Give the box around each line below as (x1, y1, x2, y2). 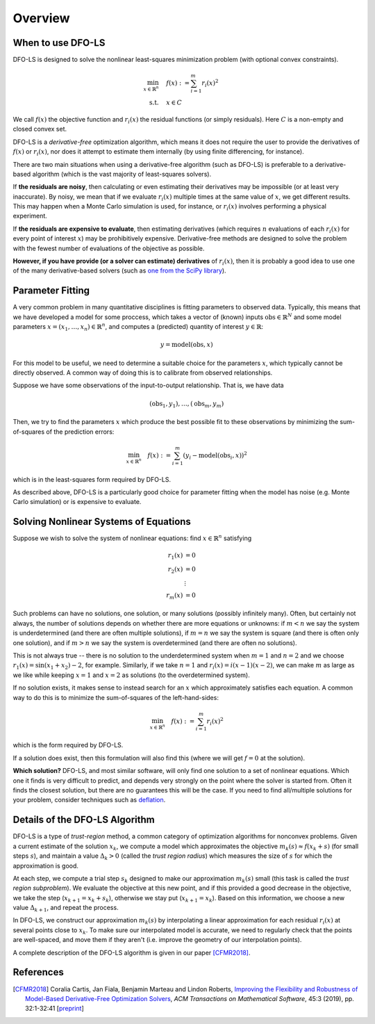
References (12, 966, 64, 978)
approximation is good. (12, 861, 79, 870)
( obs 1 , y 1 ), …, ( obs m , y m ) (149, 400, 224, 409)
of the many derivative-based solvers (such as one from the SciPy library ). (12, 266, 226, 275)
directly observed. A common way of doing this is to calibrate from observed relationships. (12, 368, 273, 377)
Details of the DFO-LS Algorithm (12, 814, 156, 826)
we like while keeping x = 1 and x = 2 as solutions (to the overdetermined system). (12, 671, 250, 679)
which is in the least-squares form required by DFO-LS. (12, 475, 172, 483)
